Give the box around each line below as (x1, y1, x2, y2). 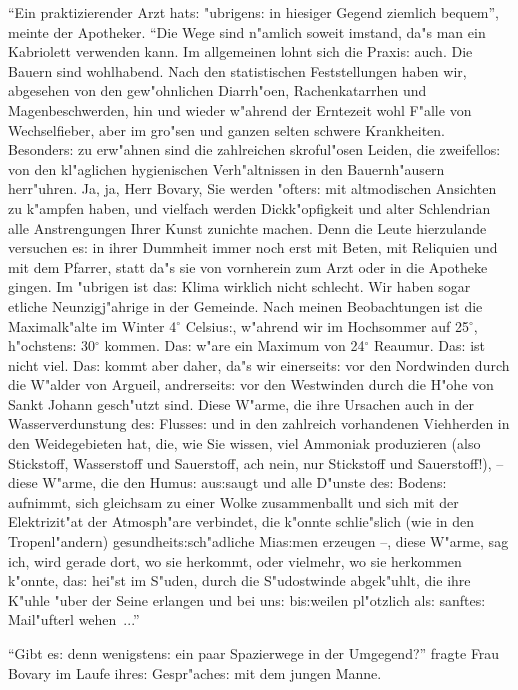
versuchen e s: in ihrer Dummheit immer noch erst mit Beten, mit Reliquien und (8, 237, 498, 258)
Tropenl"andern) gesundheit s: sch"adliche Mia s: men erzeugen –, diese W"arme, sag (8, 531, 509, 552)
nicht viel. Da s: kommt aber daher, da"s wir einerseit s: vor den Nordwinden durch (8, 354, 510, 375)
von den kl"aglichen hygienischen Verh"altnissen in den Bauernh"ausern (8, 158, 445, 179)
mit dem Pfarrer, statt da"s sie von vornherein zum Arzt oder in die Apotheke (8, 256, 488, 277)
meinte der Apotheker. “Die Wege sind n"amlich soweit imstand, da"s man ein (8, 21, 486, 42)
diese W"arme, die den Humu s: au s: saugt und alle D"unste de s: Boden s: (8, 472, 447, 493)
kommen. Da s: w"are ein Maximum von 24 (104, 335, 365, 356)
